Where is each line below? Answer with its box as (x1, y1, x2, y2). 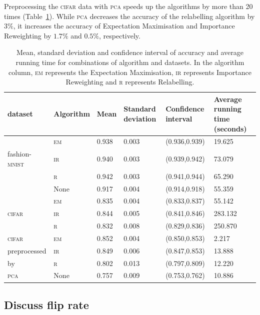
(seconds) (213, 123, 247, 133)
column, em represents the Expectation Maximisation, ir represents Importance (8, 66, 251, 77)
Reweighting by (4, 30, 51, 40)
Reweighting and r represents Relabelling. (65, 76, 194, 87)
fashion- (7, 148, 31, 159)
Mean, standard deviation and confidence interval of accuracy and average (16, 47, 244, 57)
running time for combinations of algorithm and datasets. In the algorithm (15, 56, 244, 67)
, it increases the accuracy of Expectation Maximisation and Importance (13, 20, 235, 31)
